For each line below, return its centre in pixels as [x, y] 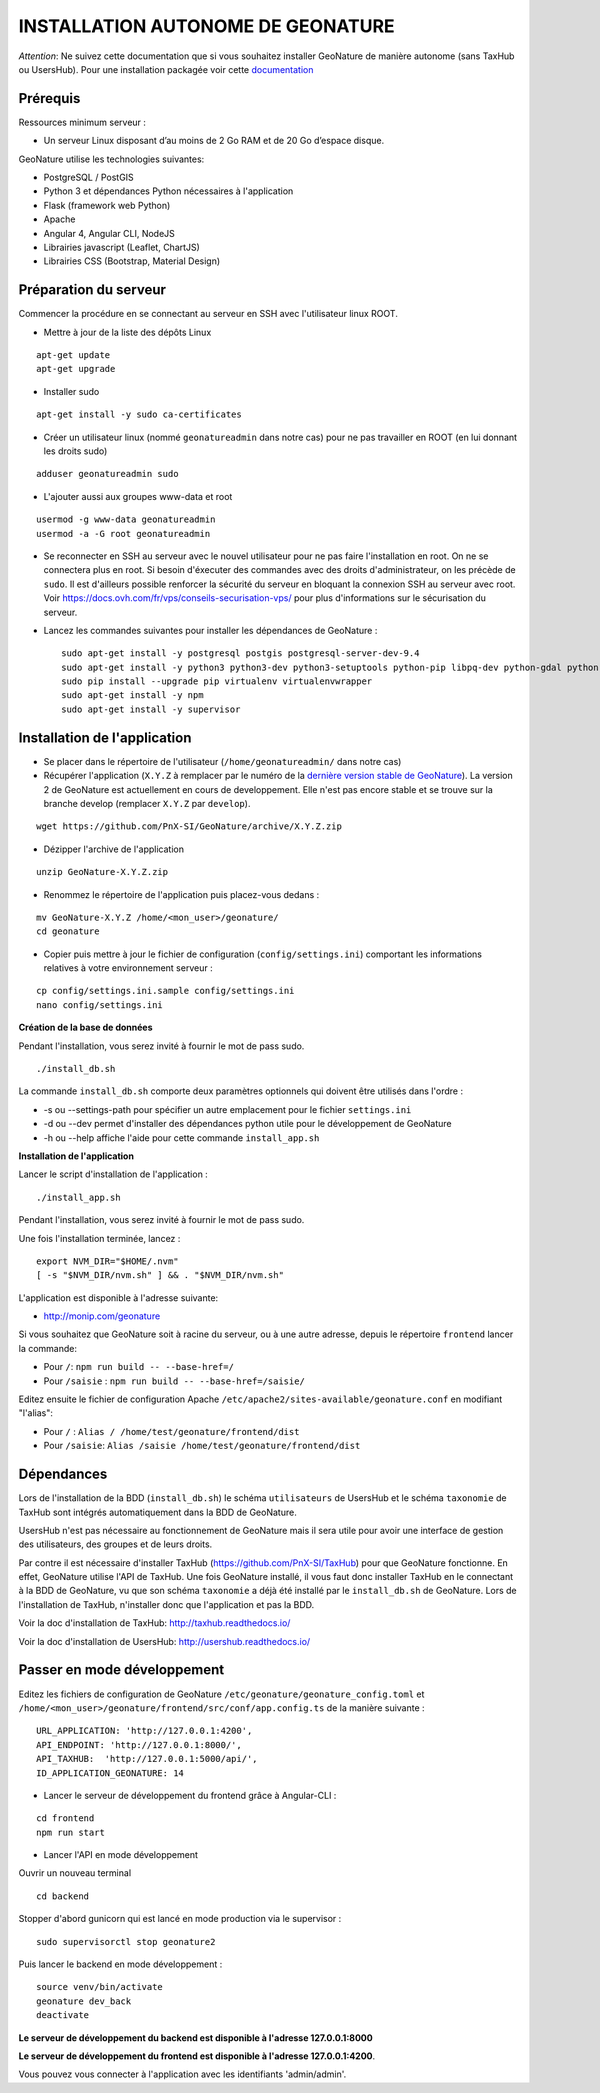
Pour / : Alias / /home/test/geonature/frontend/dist [171, 1431]
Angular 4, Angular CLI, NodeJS [109, 233]
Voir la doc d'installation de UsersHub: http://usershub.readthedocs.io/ [164, 1641]
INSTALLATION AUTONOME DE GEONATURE [206, 26]
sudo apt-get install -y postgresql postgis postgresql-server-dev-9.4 [240, 653]
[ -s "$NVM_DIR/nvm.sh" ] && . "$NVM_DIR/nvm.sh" [160, 1275]
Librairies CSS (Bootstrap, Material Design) [132, 261]
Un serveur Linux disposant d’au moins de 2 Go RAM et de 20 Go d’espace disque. [214, 141]
